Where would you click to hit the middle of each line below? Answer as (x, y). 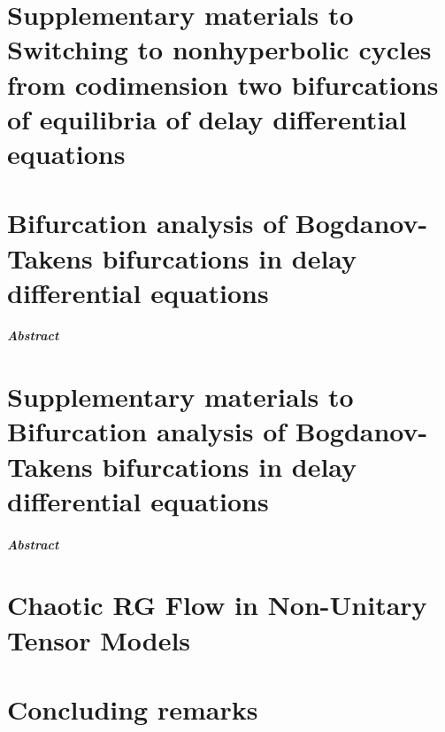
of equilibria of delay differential (207, 118)
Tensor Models (99, 639)
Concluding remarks (133, 709)
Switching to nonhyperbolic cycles (219, 49)
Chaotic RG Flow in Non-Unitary (217, 605)
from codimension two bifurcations (223, 84)
